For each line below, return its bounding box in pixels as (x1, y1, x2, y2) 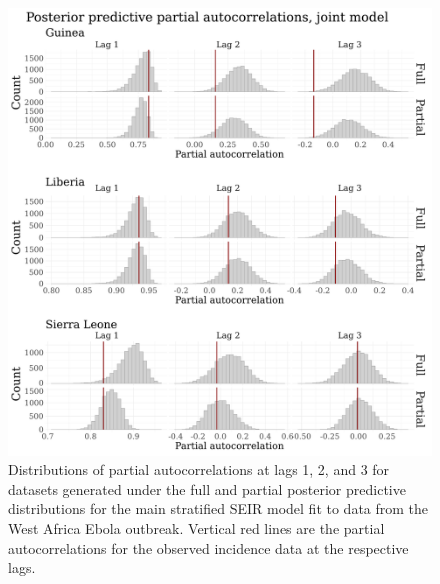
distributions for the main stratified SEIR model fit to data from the (8, 498, 429, 519)
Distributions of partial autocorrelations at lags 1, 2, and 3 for (8, 459, 390, 480)
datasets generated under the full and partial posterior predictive (8, 478, 406, 499)
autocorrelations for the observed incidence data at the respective (8, 537, 409, 558)
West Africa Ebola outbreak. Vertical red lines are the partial (8, 517, 385, 538)
